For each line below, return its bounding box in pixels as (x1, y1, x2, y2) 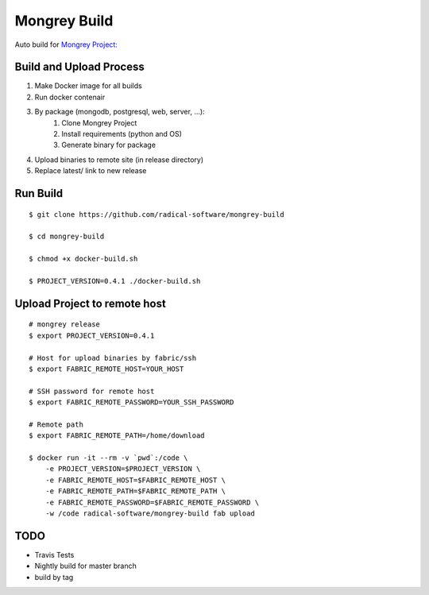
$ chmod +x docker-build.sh (29, 254, 138, 264)
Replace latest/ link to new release (34, 166, 147, 176)
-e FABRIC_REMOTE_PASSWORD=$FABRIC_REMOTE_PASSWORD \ (44, 497, 260, 507)
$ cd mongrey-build (29, 232, 105, 241)
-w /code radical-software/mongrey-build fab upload (44, 508, 256, 518)
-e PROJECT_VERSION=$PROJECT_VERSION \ (44, 465, 201, 473)
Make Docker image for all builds (34, 81, 142, 91)
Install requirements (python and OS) (61, 129, 183, 139)
